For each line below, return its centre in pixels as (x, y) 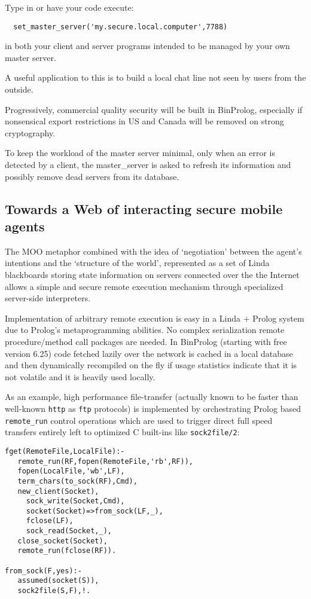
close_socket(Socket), (62, 541)
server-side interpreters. (48, 298)
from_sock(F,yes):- (43, 571)
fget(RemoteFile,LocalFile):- (65, 451)
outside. (19, 89)
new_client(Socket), (58, 491)
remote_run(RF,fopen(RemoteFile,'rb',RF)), (105, 461)
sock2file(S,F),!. (54, 591)
